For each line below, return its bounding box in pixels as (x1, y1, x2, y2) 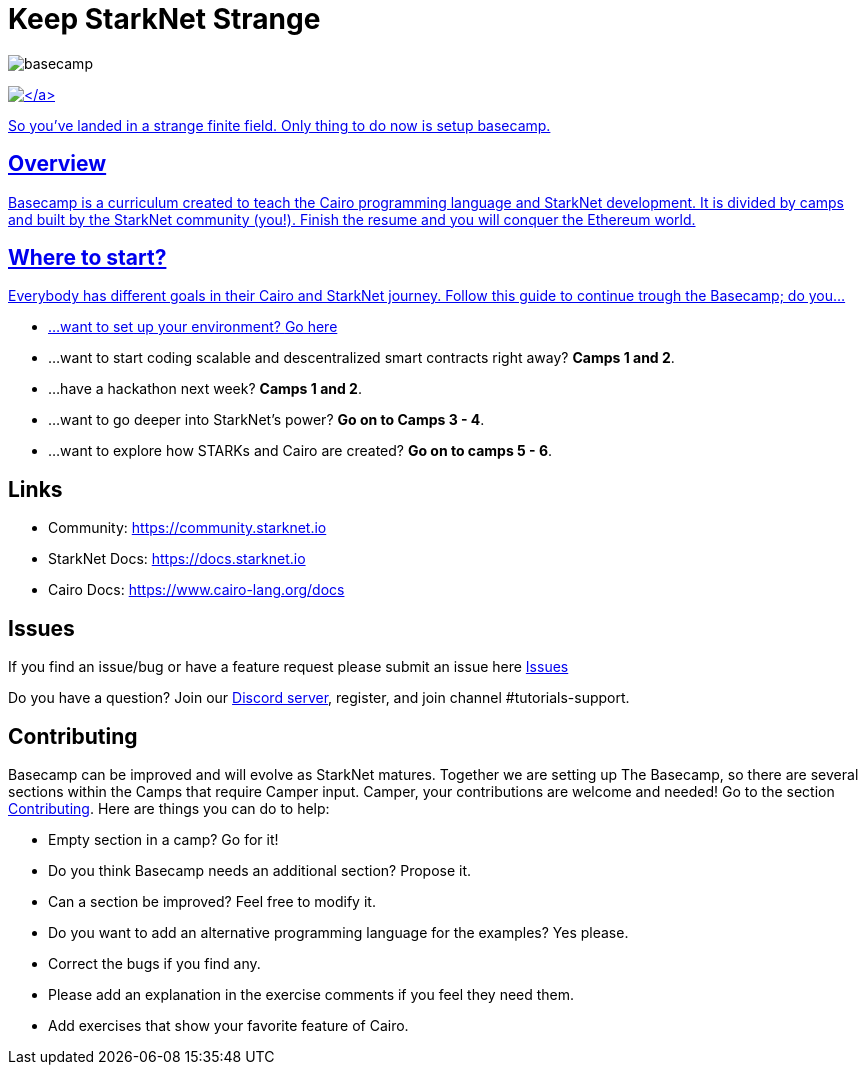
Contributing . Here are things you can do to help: (8, 799, 330, 817)
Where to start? (8, 245, 167, 271)
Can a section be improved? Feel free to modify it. (48, 892, 376, 910)
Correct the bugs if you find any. (48, 954, 261, 972)
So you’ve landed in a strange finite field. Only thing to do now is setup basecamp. (8, 116, 551, 134)
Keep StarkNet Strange (8, 2, 321, 36)
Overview (8, 151, 107, 177)
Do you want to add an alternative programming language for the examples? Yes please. (48, 923, 629, 941)
